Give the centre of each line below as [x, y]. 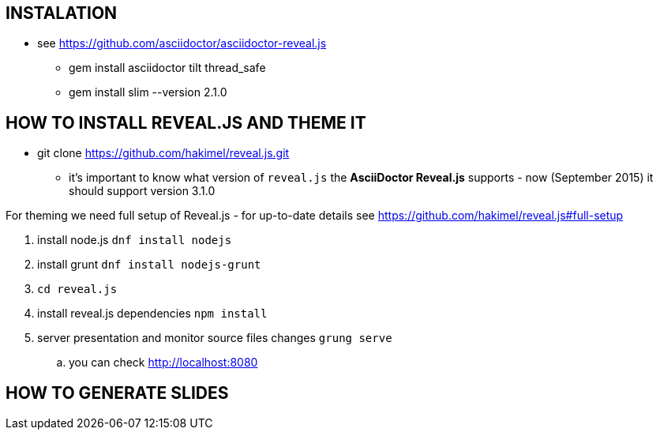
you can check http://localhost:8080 [163, 363]
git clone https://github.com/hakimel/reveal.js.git [163, 153]
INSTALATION [62, 13]
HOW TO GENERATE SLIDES [117, 393]
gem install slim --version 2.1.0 [148, 92]
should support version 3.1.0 [142, 191]
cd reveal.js [77, 289]
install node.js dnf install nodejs [135, 240]
